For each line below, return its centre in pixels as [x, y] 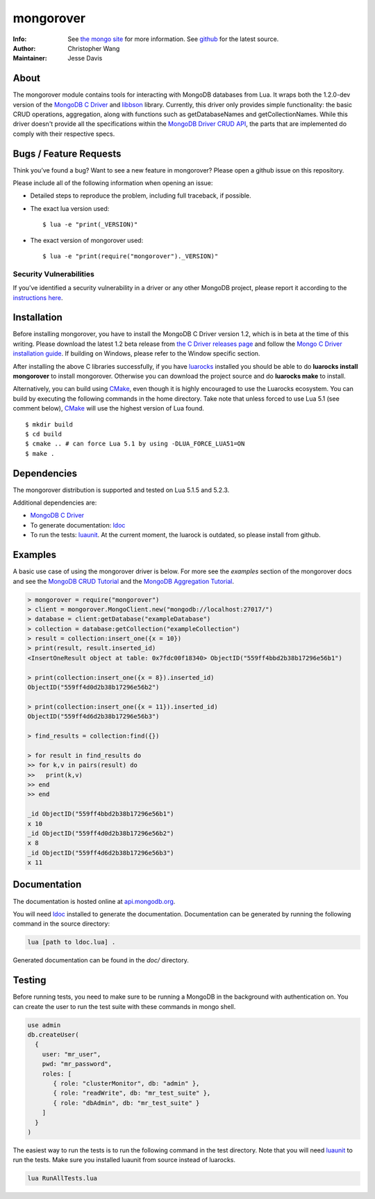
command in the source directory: [61, 924]
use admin [44, 1025]
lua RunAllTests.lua [62, 1178]
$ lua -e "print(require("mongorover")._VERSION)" [131, 256]
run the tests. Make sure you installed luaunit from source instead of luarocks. [124, 1160]
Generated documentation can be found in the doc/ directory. [101, 960]
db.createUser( [53, 1034]
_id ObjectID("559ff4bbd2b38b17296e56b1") [101, 814]
